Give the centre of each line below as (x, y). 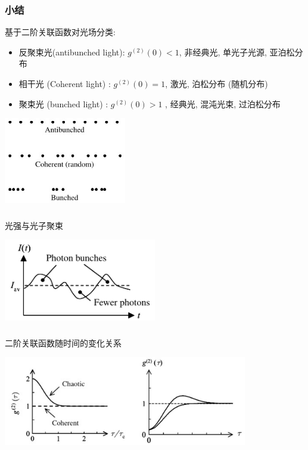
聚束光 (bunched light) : (63, 103)
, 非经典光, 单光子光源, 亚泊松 (237, 52)
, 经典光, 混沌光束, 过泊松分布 (223, 103)
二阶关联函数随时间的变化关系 (63, 342)
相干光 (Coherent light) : (65, 83)
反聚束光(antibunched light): (72, 52)
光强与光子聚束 (34, 225)
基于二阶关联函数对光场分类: (60, 32)
